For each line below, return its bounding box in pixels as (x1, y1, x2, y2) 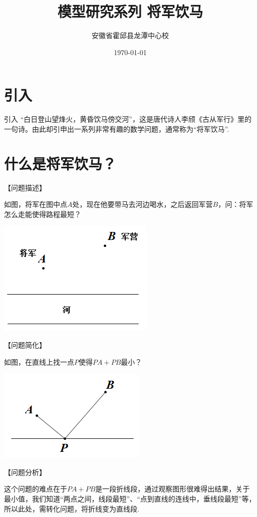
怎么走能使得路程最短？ (4, 208, 81, 219)
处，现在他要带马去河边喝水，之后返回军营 (72, 199, 213, 209)
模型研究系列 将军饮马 (57, 1, 203, 22)
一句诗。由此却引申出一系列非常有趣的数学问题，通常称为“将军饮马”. (4, 123, 229, 134)
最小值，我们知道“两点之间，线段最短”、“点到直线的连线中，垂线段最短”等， (4, 493, 256, 503)
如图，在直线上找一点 (4, 356, 74, 367)
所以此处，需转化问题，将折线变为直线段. (4, 503, 139, 513)
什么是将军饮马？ (4, 153, 117, 173)
